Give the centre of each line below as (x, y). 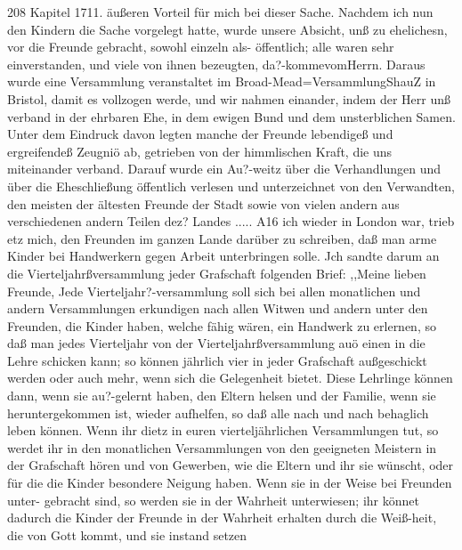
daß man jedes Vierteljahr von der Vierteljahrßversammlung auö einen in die (216, 343)
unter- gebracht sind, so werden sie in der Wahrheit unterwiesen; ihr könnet (213, 500)
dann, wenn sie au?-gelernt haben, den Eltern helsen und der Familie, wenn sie (222, 396)
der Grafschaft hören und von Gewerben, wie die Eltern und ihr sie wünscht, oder (231, 465)
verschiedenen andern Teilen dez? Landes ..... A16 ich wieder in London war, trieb (231, 221)
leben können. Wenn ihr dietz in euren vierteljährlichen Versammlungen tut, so (223, 430)
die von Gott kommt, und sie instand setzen (127, 534)
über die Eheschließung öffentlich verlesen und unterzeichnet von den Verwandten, (231, 186)
